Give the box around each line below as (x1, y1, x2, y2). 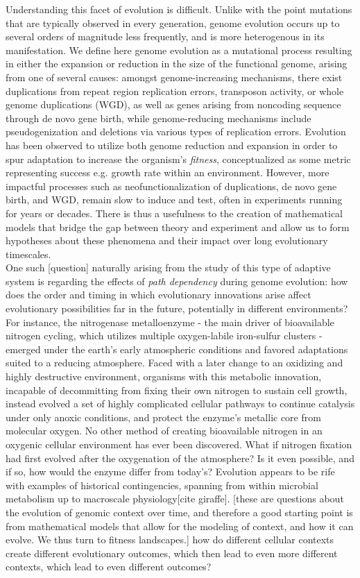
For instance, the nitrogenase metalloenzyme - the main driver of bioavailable (6, 314, 334, 329)
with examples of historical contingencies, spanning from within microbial (6, 477, 318, 492)
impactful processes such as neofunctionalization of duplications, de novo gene (6, 178, 337, 193)
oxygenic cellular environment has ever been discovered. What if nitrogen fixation (6, 437, 352, 451)
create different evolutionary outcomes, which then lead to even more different (6, 545, 338, 560)
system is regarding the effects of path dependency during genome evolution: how (6, 273, 348, 288)
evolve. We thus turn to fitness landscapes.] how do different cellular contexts (6, 532, 334, 547)
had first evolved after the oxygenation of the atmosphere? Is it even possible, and (6, 450, 354, 465)
